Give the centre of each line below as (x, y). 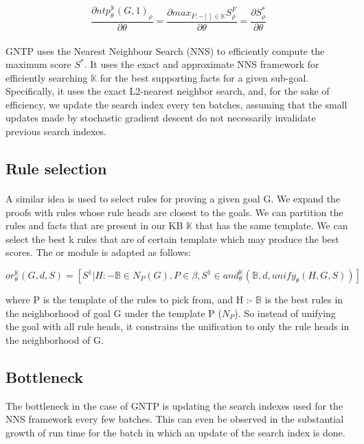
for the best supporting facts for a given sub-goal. (204, 77)
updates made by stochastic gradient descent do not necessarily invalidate (161, 118)
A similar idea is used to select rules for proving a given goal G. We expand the (173, 199)
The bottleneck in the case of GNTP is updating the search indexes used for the (174, 405)
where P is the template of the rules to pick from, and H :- (129, 299)
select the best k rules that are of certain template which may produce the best (172, 238)
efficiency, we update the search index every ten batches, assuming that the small (177, 104)
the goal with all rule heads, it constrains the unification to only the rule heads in (178, 326)
